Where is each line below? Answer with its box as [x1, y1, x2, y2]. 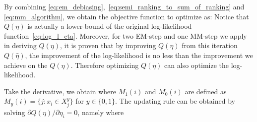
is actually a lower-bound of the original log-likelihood [27, 21, 192, 31]
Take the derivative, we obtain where [4, 86, 117, 96]
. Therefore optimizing [70, 60, 139, 70]
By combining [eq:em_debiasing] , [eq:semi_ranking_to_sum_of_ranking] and [4, 1, 245, 11]
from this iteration [182, 40, 238, 51]
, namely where [77, 107, 124, 117]
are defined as [185, 86, 227, 96]
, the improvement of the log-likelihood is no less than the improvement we [25, 50, 253, 60]
